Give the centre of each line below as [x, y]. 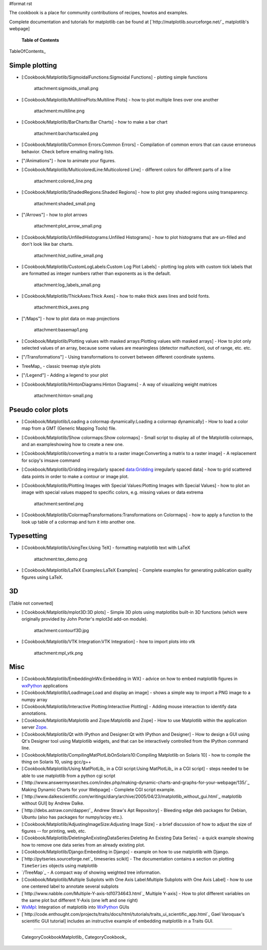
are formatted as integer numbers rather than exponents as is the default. [96, 273]
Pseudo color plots [39, 410]
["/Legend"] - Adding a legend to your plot [65, 375]
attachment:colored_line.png [63, 181]
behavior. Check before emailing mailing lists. [68, 151]
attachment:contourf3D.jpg [61, 630]
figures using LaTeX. [42, 577]
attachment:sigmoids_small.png [66, 89]
